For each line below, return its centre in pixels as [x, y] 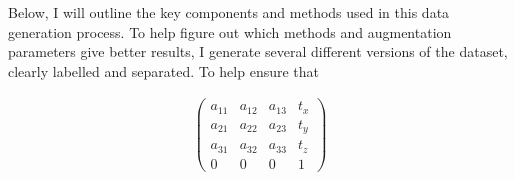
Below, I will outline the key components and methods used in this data [229, 12]
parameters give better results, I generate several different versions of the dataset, [258, 51]
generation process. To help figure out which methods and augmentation [230, 31]
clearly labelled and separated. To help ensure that [164, 70]
